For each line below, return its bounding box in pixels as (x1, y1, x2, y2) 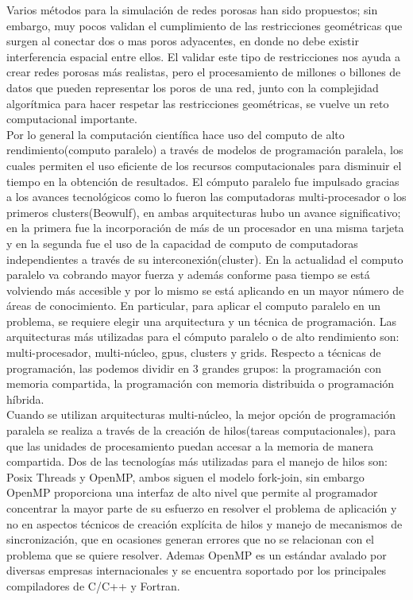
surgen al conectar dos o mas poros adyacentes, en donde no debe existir (6, 33, 359, 49)
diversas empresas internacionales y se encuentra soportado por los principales (6, 562, 387, 579)
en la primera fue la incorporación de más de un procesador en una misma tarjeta (6, 219, 404, 236)
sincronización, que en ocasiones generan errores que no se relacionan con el (6, 531, 374, 548)
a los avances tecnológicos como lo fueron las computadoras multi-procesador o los (6, 188, 407, 205)
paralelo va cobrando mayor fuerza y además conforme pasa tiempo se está (6, 266, 370, 283)
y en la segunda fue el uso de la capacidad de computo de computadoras (6, 234, 358, 251)
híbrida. (6, 390, 44, 407)
